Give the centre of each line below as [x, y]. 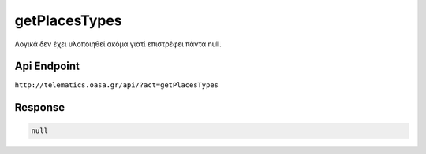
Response [40, 107]
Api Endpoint [47, 66]
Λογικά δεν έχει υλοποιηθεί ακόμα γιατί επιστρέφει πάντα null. [118, 44]
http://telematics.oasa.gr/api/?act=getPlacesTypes [117, 85]
